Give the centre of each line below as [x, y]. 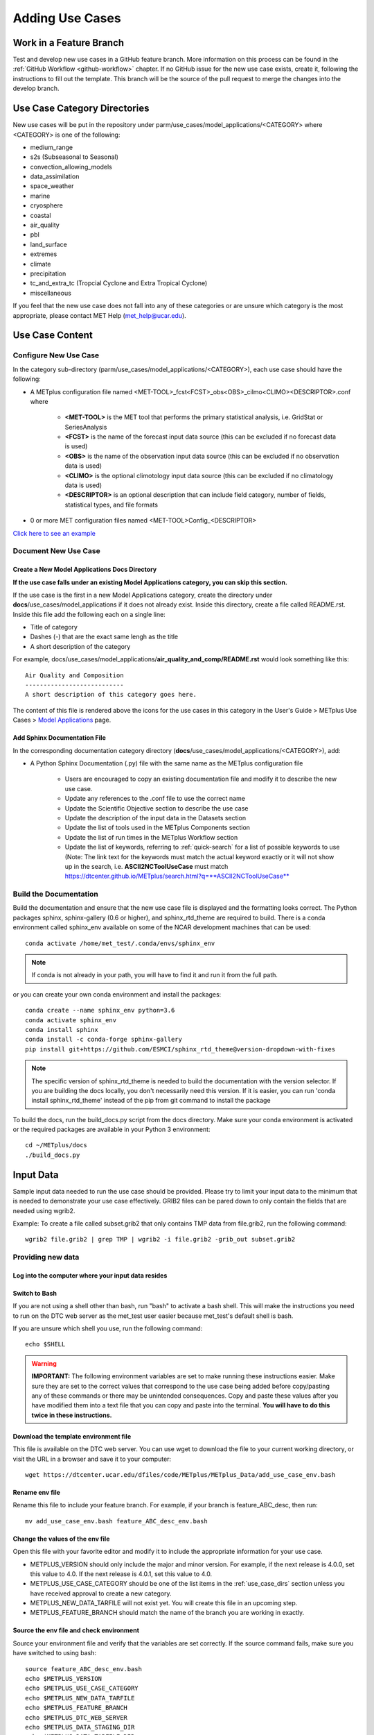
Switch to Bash [35, 1293]
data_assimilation [55, 176]
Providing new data [46, 1258]
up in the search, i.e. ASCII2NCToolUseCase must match [146, 866]
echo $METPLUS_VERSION [64, 1679]
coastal [41, 215]
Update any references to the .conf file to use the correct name [155, 799]
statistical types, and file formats [112, 505]
